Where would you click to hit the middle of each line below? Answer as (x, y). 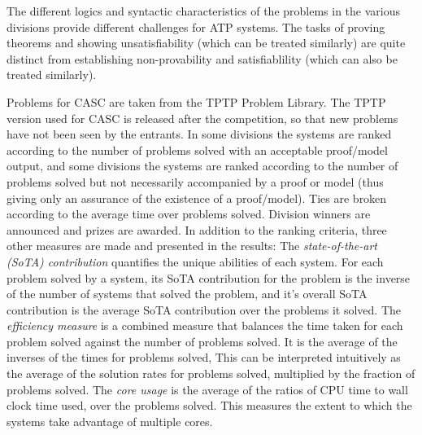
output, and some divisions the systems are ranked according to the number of (202, 166)
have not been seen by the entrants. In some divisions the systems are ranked (199, 134)
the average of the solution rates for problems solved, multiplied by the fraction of (211, 373)
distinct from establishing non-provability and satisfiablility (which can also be (202, 58)
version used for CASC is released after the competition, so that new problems (202, 118)
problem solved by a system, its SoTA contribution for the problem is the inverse (209, 277)
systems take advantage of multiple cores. (110, 421)
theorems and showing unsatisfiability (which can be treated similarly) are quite (206, 43)
